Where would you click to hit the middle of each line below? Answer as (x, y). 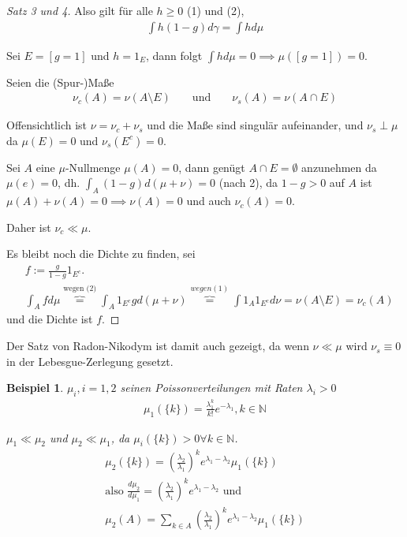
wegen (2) (80, 288)
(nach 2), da (248, 183)
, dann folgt (174, 55)
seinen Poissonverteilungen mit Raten (211, 388)
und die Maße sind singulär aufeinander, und (255, 125)
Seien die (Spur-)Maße (60, 82)
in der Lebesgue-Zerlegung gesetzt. (90, 361)
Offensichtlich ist (47, 125)
